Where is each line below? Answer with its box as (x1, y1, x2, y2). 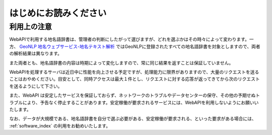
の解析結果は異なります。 (9, 50, 62, 56)
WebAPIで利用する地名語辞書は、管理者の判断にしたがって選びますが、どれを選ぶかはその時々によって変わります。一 (9, 36, 254, 42)
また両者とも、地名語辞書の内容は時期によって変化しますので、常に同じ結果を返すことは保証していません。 (9, 59, 234, 65)
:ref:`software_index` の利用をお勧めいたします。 (9, 122, 111, 128)
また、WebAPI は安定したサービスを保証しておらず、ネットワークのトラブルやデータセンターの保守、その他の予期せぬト (9, 92, 260, 98)
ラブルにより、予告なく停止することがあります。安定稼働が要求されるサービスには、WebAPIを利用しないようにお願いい (9, 99, 259, 105)
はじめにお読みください (9, 8, 107, 19)
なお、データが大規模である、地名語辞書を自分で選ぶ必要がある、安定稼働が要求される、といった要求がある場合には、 (9, 116, 256, 122)
